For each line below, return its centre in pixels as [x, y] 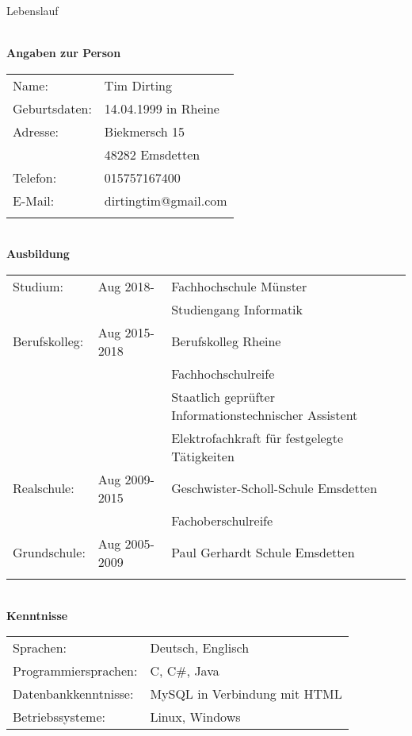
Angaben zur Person [64, 53]
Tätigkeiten [203, 456]
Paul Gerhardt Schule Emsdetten [263, 553]
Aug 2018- [126, 286]
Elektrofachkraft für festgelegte [257, 437]
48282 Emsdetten [152, 154]
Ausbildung [38, 254]
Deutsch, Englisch [200, 648]
